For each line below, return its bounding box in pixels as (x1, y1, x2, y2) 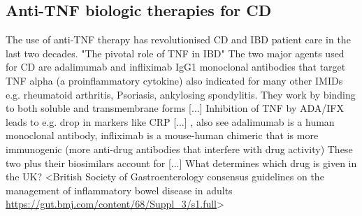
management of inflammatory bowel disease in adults (6, 182, 233, 197)
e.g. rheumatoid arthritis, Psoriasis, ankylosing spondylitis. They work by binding (6, 87, 356, 101)
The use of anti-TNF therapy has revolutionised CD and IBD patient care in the (6, 32, 351, 47)
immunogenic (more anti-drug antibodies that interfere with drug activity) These (6, 141, 353, 156)
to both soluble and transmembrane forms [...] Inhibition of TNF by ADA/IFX (6, 101, 344, 115)
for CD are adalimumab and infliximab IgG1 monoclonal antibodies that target (6, 59, 346, 74)
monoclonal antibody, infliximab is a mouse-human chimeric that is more (6, 128, 319, 143)
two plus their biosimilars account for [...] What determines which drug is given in (6, 155, 357, 170)
